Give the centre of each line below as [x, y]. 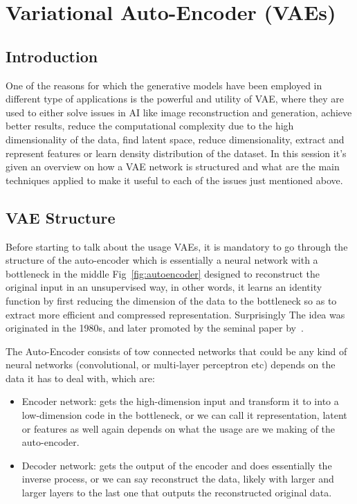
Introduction [52, 56]
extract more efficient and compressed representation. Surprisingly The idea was [175, 314]
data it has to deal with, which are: [80, 378]
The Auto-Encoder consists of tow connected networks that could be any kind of [176, 351]
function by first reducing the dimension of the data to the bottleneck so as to [171, 300]
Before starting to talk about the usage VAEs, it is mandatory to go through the [177, 246]
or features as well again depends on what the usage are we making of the [178, 428]
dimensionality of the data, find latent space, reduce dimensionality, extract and [175, 139]
